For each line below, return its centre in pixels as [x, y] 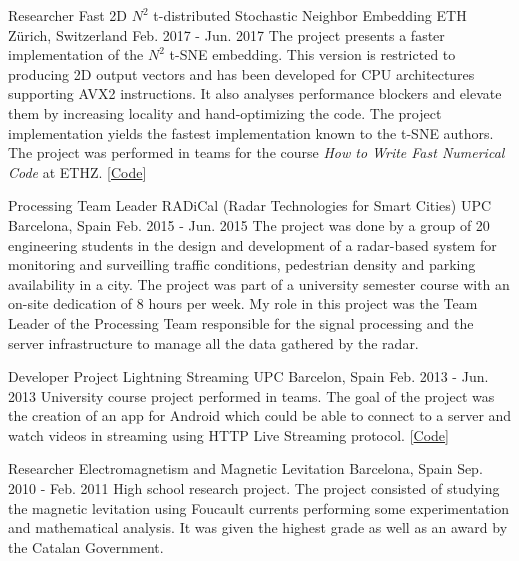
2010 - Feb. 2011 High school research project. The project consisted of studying [254, 488]
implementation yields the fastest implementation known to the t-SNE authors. [251, 132]
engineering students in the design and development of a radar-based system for [252, 244]
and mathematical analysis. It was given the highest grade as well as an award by [258, 527]
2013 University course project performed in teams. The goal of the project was [251, 395]
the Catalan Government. [86, 546]
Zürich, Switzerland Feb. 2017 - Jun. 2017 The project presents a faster [226, 34]
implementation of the [76, 54]
